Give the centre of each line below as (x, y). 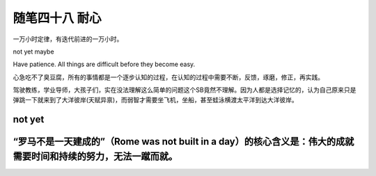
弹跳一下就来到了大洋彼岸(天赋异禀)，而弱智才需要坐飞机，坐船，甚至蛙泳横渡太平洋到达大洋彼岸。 (156, 99)
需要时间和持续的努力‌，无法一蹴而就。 (95, 156)
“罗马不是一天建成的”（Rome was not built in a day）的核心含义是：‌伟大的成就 (183, 142)
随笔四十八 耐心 (57, 18)
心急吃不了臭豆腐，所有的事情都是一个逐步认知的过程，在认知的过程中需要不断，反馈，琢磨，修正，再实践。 (168, 77)
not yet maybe (34, 51)
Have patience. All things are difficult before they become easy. (104, 64)
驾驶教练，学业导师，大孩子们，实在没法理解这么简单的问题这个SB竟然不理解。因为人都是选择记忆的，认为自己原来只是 (185, 90)
